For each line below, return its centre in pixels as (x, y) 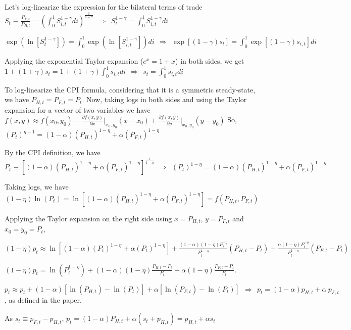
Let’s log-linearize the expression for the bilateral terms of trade (104, 7)
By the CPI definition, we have (53, 152)
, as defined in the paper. (43, 300)
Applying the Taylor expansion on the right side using (88, 218)
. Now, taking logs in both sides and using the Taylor (164, 99)
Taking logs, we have (37, 187)
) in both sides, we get (210, 60)
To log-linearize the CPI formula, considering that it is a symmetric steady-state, (130, 89)
